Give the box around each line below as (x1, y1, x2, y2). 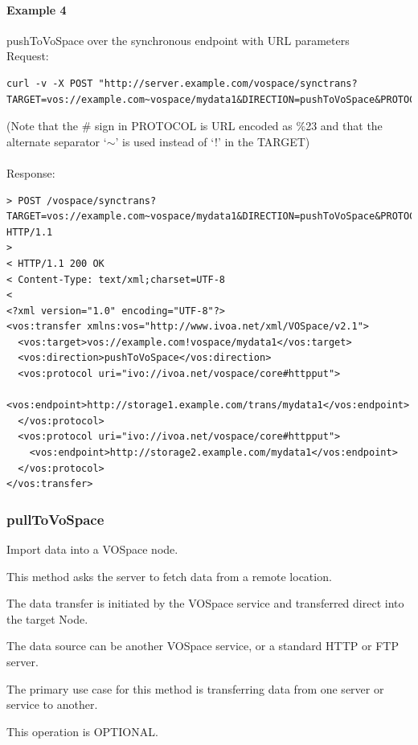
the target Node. (6, 610, 88, 627)
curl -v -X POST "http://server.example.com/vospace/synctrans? (6, 77, 358, 89)
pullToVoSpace (6, 509, 104, 529)
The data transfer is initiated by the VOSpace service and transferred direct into (6, 595, 404, 612)
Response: (6, 164, 55, 181)
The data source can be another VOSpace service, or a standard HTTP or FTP (6, 637, 399, 654)
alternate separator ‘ (6, 133, 107, 149)
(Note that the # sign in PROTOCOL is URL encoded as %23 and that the (6, 117, 383, 134)
